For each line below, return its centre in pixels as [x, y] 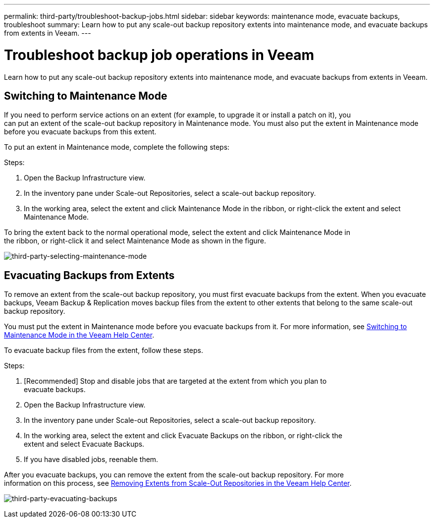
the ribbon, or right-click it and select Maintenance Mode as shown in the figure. [135, 241]
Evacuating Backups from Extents [89, 275]
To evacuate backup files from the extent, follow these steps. [104, 350]
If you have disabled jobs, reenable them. [91, 460]
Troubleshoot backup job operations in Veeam [159, 55]
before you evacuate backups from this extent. [80, 132]
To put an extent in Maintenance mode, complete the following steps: [117, 147]
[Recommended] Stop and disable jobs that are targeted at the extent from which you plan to [175, 381]
